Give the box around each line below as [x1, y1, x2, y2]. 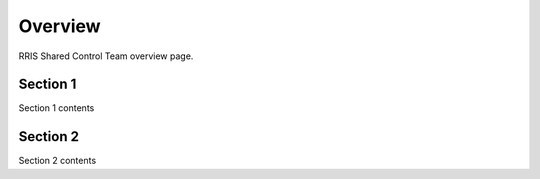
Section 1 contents [18, 102, 95, 114]
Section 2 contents [18, 155, 97, 167]
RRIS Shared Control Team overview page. [18, 50, 194, 62]
